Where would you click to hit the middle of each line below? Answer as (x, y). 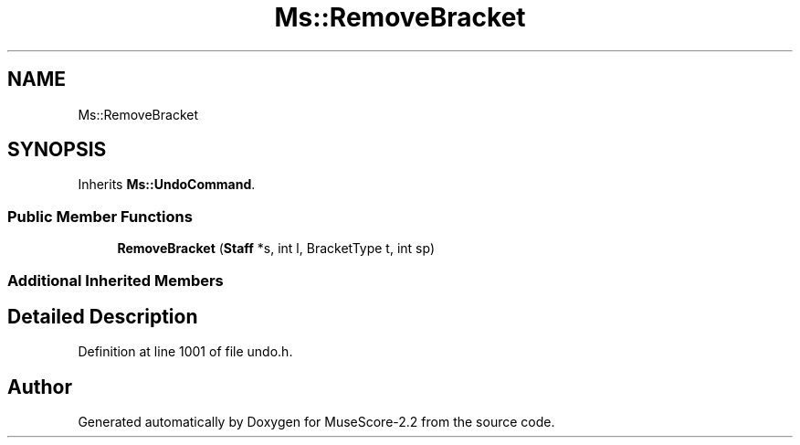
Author (40, 387)
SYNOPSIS (57, 150)
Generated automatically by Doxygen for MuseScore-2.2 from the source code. (316, 422)
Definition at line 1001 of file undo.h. (185, 352)
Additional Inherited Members (116, 280)
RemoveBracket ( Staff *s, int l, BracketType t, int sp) (276, 249)
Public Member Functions (100, 216)
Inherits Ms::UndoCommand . (167, 185)
